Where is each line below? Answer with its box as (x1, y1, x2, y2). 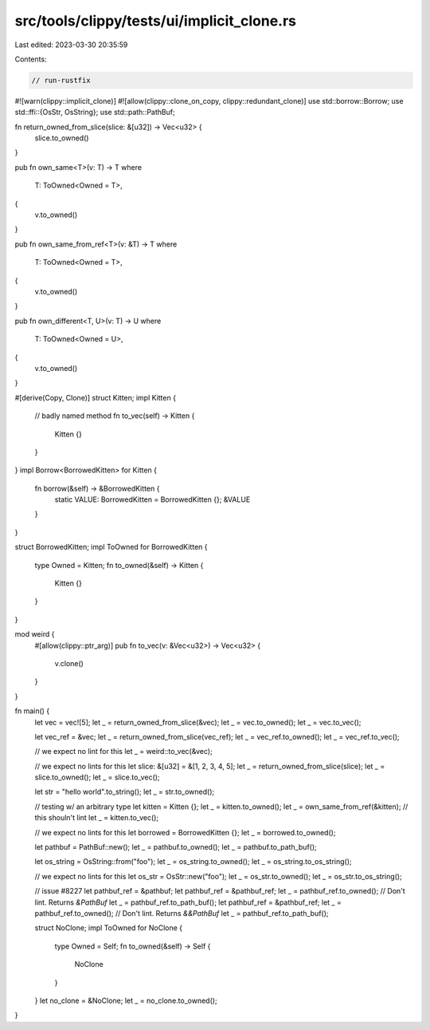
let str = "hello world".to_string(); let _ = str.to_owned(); (34, 787, 215, 797)
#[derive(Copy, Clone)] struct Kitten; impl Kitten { (14, 393, 177, 402)
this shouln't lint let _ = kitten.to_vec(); (34, 813, 159, 823)
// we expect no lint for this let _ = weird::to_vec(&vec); (34, 747, 213, 756)
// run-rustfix (31, 76, 91, 85)
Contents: (14, 54, 47, 64)
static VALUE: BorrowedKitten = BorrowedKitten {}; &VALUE (54, 495, 251, 504)
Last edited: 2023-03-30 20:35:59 (14, 40, 128, 49)
